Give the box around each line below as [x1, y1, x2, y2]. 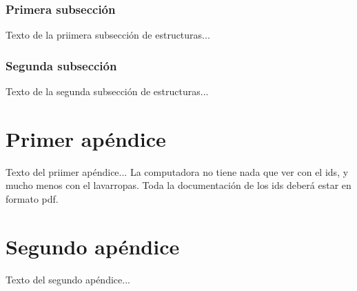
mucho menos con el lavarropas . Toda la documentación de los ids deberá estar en [6, 178, 351, 192]
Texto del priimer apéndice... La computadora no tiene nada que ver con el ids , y [6, 164, 349, 179]
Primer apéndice [6, 124, 166, 152]
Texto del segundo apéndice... [6, 272, 130, 286]
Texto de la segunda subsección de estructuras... [6, 84, 209, 99]
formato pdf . [6, 191, 59, 205]
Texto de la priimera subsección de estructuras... [6, 28, 210, 42]
